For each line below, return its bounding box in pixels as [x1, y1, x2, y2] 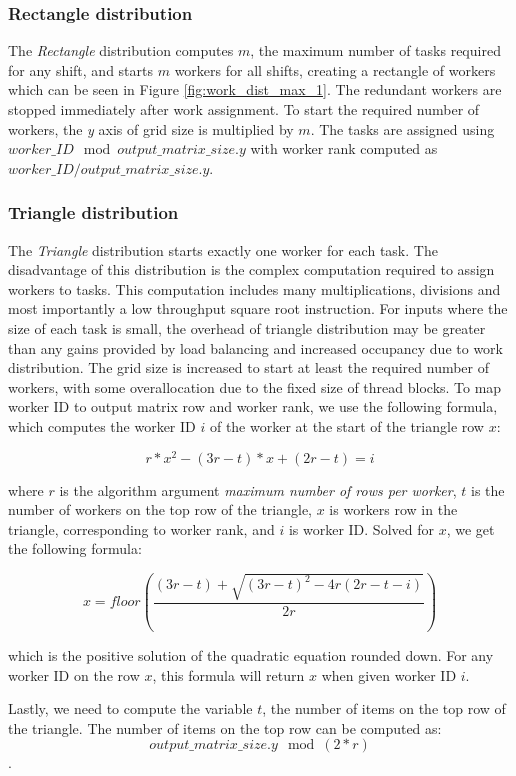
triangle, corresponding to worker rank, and [8, 518, 275, 539]
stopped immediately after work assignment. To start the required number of [8, 99, 480, 119]
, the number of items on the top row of [262, 698, 506, 719]
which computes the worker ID [8, 415, 196, 436]
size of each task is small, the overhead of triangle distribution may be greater [8, 317, 486, 338]
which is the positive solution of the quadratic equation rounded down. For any [8, 645, 494, 666]
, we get [446, 518, 495, 539]
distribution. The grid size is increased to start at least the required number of [8, 357, 490, 378]
